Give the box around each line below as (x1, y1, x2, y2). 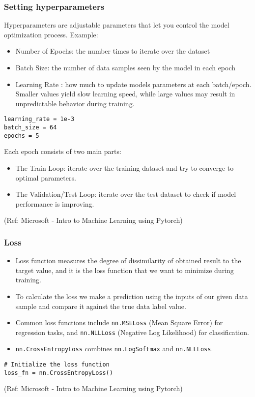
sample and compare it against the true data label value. (15, 301, 186, 311)
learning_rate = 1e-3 (4, 116, 75, 123)
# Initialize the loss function (4, 361, 110, 368)
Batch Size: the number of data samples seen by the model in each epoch (15, 62, 236, 72)
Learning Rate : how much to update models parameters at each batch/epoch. (15, 79, 252, 89)
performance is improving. (15, 198, 94, 209)
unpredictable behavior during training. (15, 98, 135, 108)
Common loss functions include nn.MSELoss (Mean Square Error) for (15, 317, 223, 328)
